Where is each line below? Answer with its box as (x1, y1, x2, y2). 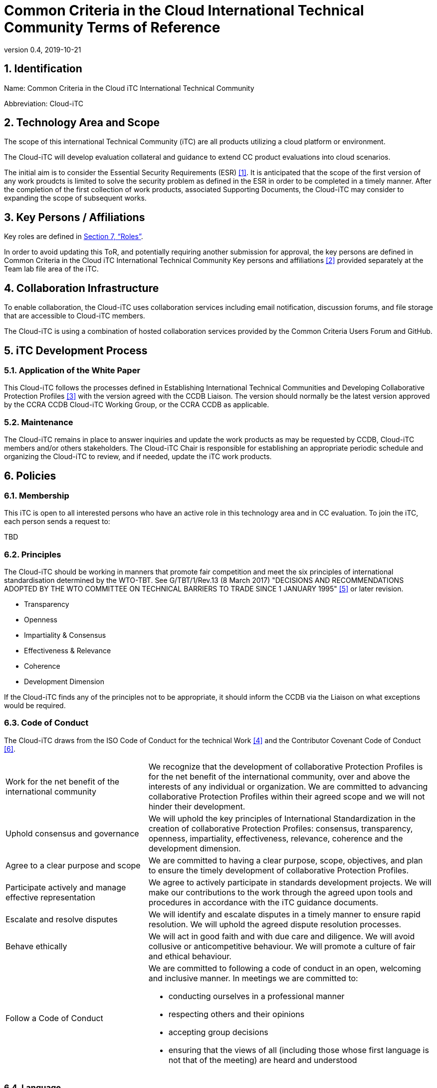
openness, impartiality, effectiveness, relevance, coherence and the (148, 833, 403, 843)
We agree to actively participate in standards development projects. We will (148, 877, 432, 887)
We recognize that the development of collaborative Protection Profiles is (148, 761, 423, 772)
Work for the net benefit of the (5, 776, 120, 787)
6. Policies (4, 469, 56, 482)
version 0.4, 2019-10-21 (4, 45, 81, 54)
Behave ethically (5, 941, 67, 951)
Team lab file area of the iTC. (4, 265, 99, 273)
